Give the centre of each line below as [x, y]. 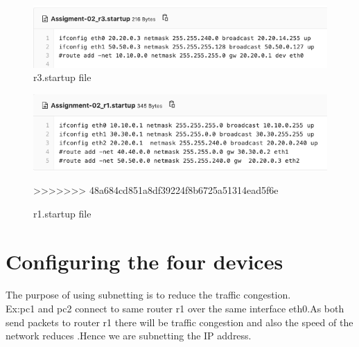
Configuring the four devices [145, 261]
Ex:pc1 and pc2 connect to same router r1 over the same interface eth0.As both [175, 309]
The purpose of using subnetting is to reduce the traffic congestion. [148, 295]
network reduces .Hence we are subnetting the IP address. [129, 336]
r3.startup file [62, 77]
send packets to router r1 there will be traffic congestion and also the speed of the [179, 322]
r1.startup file [62, 213]
